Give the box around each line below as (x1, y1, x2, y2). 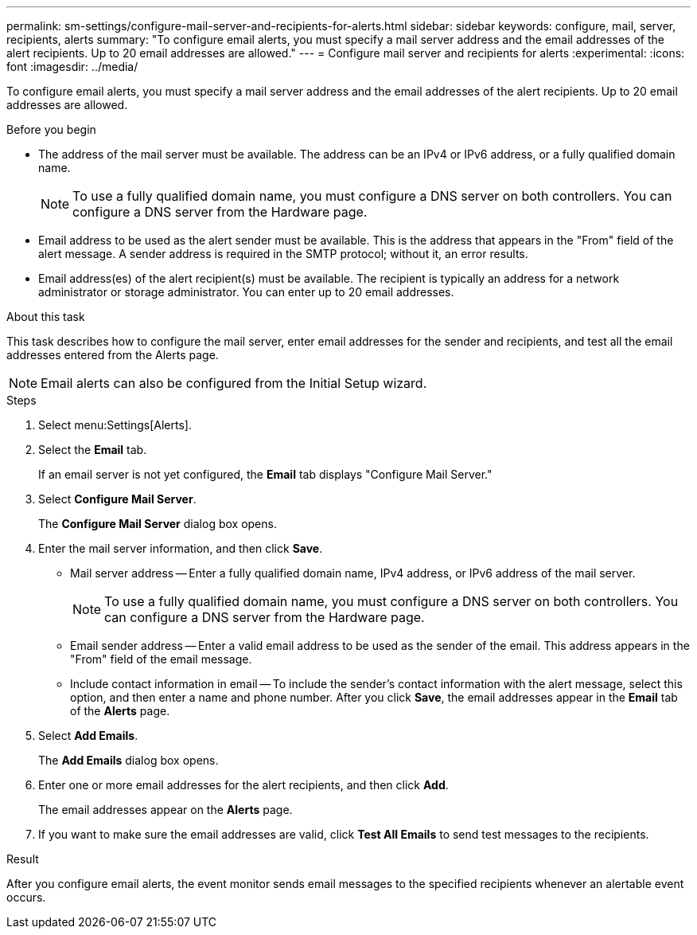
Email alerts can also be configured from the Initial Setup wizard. (41, 375, 427, 391)
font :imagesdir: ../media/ (6, 60, 138, 73)
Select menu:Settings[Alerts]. (38, 418, 192, 432)
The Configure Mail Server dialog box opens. (38, 517, 277, 530)
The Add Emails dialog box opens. (38, 753, 219, 767)
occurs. (6, 890, 46, 904)
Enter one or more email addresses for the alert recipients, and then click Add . (38, 778, 449, 792)
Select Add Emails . (38, 729, 138, 742)
